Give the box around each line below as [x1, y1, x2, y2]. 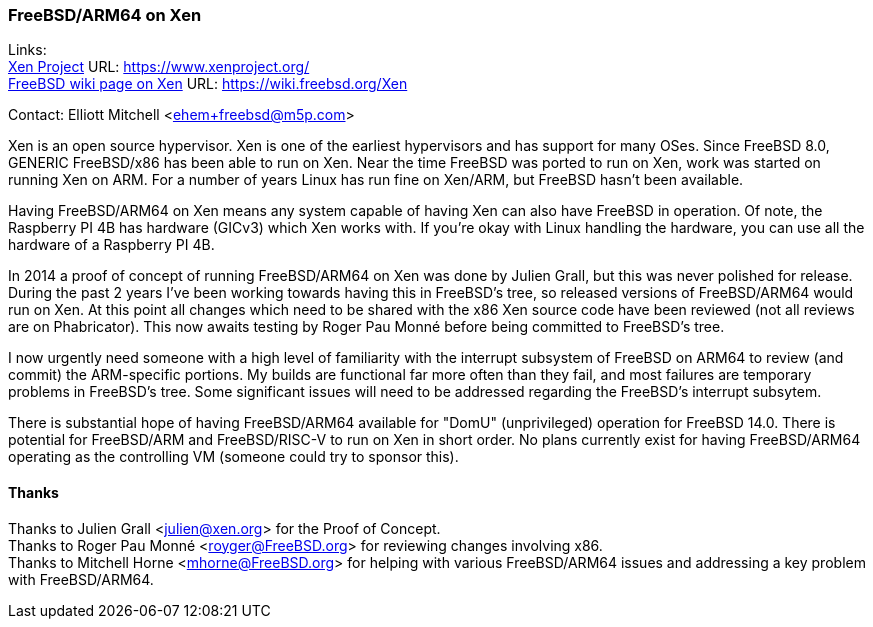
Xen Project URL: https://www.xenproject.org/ [8, 58, 310, 76]
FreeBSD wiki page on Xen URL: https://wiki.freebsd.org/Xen [8, 75, 408, 93]
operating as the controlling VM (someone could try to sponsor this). [8, 448, 459, 466]
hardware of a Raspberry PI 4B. [8, 236, 215, 254]
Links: [8, 41, 47, 59]
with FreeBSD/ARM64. [8, 570, 154, 588]
